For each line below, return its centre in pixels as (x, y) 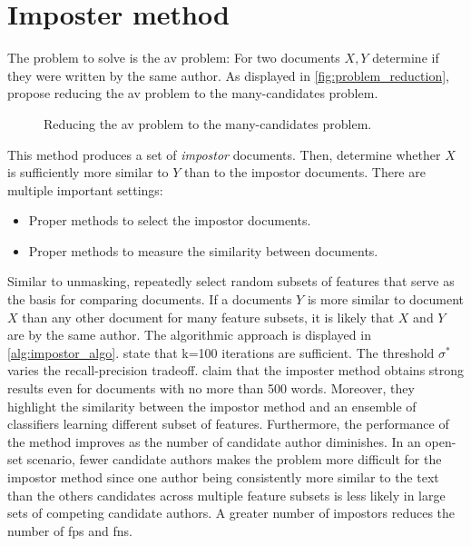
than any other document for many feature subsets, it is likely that (208, 317)
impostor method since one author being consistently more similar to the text (223, 477)
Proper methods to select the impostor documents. (170, 220)
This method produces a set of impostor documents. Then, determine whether (224, 154)
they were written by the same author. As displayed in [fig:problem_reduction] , (228, 75)
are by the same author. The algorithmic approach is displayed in (189, 335)
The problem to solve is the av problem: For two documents (174, 58)
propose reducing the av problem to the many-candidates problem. (193, 93)
